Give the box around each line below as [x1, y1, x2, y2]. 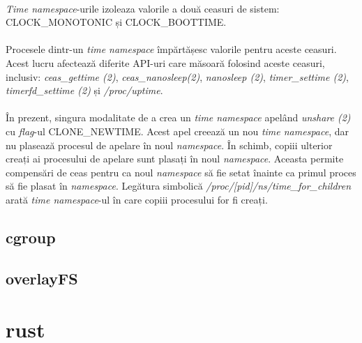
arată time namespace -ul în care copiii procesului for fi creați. [6, 192, 268, 206]
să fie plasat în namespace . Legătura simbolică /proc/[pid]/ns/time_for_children [6, 178, 352, 193]
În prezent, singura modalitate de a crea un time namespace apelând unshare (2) [6, 110, 351, 125]
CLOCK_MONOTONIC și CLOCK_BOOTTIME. [6, 15, 227, 29]
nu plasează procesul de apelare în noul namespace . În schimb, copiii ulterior [6, 137, 333, 152]
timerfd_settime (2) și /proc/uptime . [6, 83, 163, 98]
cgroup [6, 226, 56, 247]
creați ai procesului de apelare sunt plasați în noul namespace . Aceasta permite [6, 151, 344, 166]
